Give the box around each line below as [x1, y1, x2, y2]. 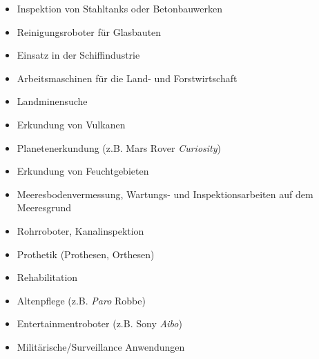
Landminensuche [17, 94, 88, 108]
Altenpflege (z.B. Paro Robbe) [17, 293, 146, 307]
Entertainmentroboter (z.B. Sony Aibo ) [17, 316, 182, 331]
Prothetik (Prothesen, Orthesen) [17, 246, 155, 261]
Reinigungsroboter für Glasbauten [17, 24, 162, 39]
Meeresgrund [17, 200, 72, 215]
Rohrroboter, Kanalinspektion [17, 223, 144, 237]
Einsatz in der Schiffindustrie [17, 48, 140, 62]
